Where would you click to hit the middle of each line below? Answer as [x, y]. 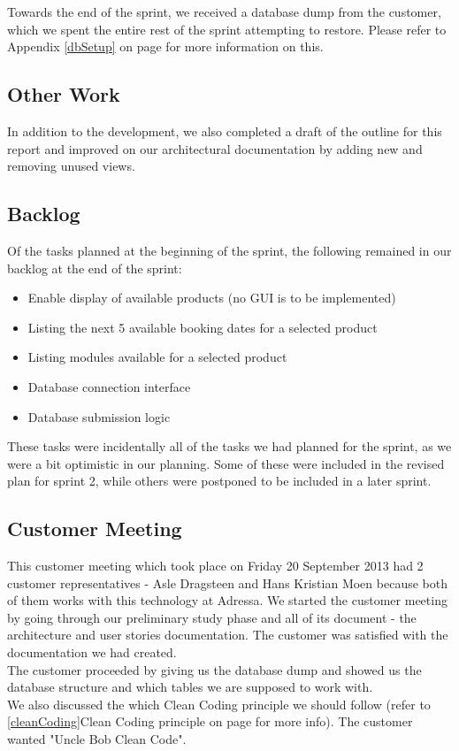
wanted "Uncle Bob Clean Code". [97, 739]
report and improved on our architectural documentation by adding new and [215, 148]
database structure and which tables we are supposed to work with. [190, 687]
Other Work [64, 94]
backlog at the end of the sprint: [95, 268]
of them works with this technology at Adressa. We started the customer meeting [227, 600]
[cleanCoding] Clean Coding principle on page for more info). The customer [210, 721]
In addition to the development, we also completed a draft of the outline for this [225, 130]
